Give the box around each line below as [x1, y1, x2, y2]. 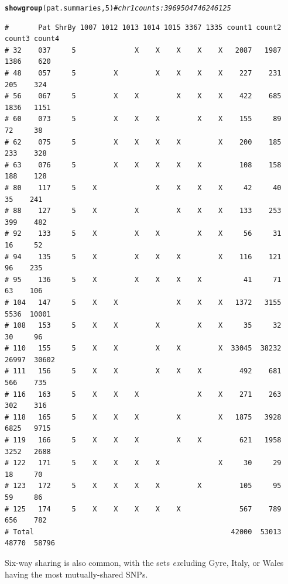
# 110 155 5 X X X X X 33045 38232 [5, 344, 282, 353]
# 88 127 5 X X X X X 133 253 [5, 207, 282, 215]
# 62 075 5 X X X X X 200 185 [5, 138, 282, 146]
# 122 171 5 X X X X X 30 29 [5, 459, 282, 468]
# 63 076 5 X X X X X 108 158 [5, 160, 282, 169]
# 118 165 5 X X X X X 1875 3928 [5, 413, 282, 421]
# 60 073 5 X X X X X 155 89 [5, 115, 282, 123]
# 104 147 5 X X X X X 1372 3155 [5, 298, 282, 307]
